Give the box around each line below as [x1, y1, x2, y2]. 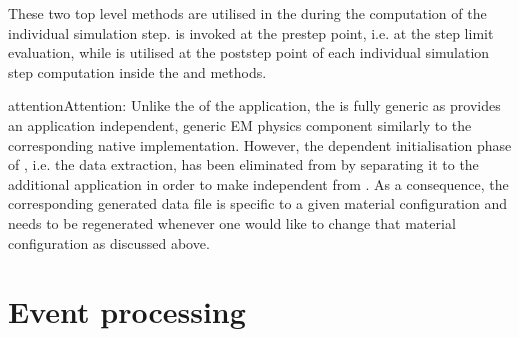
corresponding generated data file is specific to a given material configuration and [8, 193, 507, 214]
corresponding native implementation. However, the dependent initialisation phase [8, 134, 512, 155]
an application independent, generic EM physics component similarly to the [8, 114, 472, 135]
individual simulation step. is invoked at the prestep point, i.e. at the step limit [8, 22, 494, 43]
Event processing [8, 291, 246, 332]
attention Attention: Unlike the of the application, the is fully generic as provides [8, 95, 501, 116]
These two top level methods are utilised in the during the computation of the [8, 3, 487, 23]
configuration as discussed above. [8, 232, 210, 253]
